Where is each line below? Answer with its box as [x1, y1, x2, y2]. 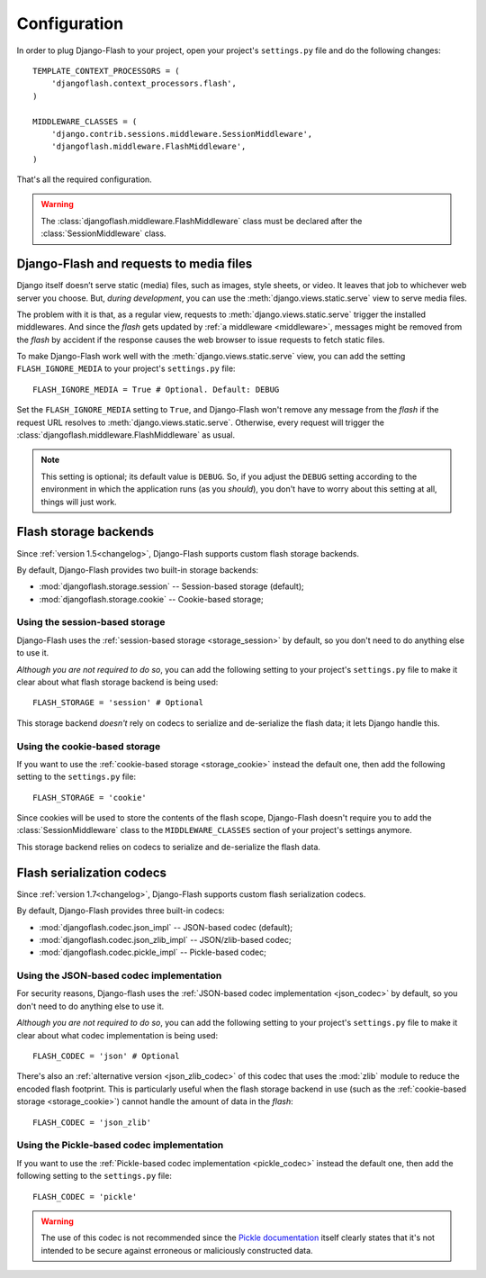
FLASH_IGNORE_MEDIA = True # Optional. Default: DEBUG [32, 384, 280, 394]
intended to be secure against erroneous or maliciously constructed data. [40, 1245, 314, 1255]
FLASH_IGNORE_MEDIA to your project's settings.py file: [16, 363, 236, 374]
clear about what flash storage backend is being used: [16, 676, 219, 687]
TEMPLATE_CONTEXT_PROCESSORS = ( [32, 66, 180, 76]
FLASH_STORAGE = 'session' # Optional [32, 698, 204, 708]
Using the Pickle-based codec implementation [16, 1139, 224, 1152]
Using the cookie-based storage [16, 739, 161, 752]
